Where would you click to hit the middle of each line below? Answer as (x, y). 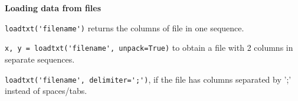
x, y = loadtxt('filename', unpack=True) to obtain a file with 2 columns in (149, 48)
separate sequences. (40, 59)
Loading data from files (53, 8)
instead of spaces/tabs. (46, 91)
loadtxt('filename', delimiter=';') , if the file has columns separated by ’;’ (148, 79)
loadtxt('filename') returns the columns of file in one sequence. (125, 27)
